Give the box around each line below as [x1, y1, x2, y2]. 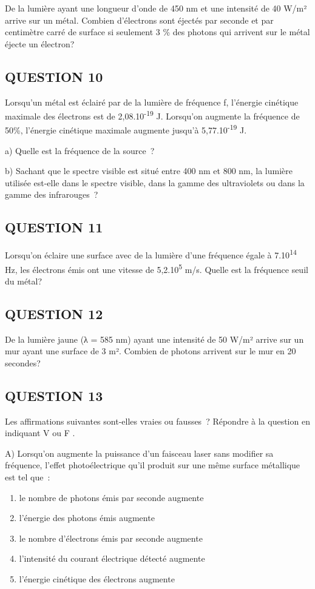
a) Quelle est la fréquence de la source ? [5, 144, 155, 157]
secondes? [5, 356, 41, 369]
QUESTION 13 [5, 386, 103, 405]
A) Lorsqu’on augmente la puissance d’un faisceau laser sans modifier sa [5, 446, 274, 459]
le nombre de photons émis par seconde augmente [19, 491, 204, 503]
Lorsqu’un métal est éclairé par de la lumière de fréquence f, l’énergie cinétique [5, 95, 299, 108]
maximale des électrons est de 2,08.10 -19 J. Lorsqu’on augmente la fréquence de [5, 108, 300, 122]
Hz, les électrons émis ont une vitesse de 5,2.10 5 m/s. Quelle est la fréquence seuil [5, 261, 308, 275]
